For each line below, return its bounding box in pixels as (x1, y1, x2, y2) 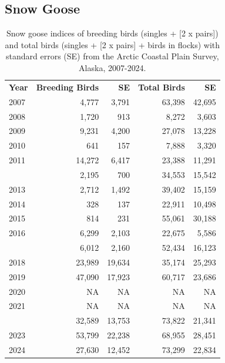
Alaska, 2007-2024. (79, 61, 146, 73)
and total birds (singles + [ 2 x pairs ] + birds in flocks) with (5, 38, 220, 51)
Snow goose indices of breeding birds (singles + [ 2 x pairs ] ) (6, 27, 219, 39)
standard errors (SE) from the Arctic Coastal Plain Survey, (6, 50, 219, 62)
